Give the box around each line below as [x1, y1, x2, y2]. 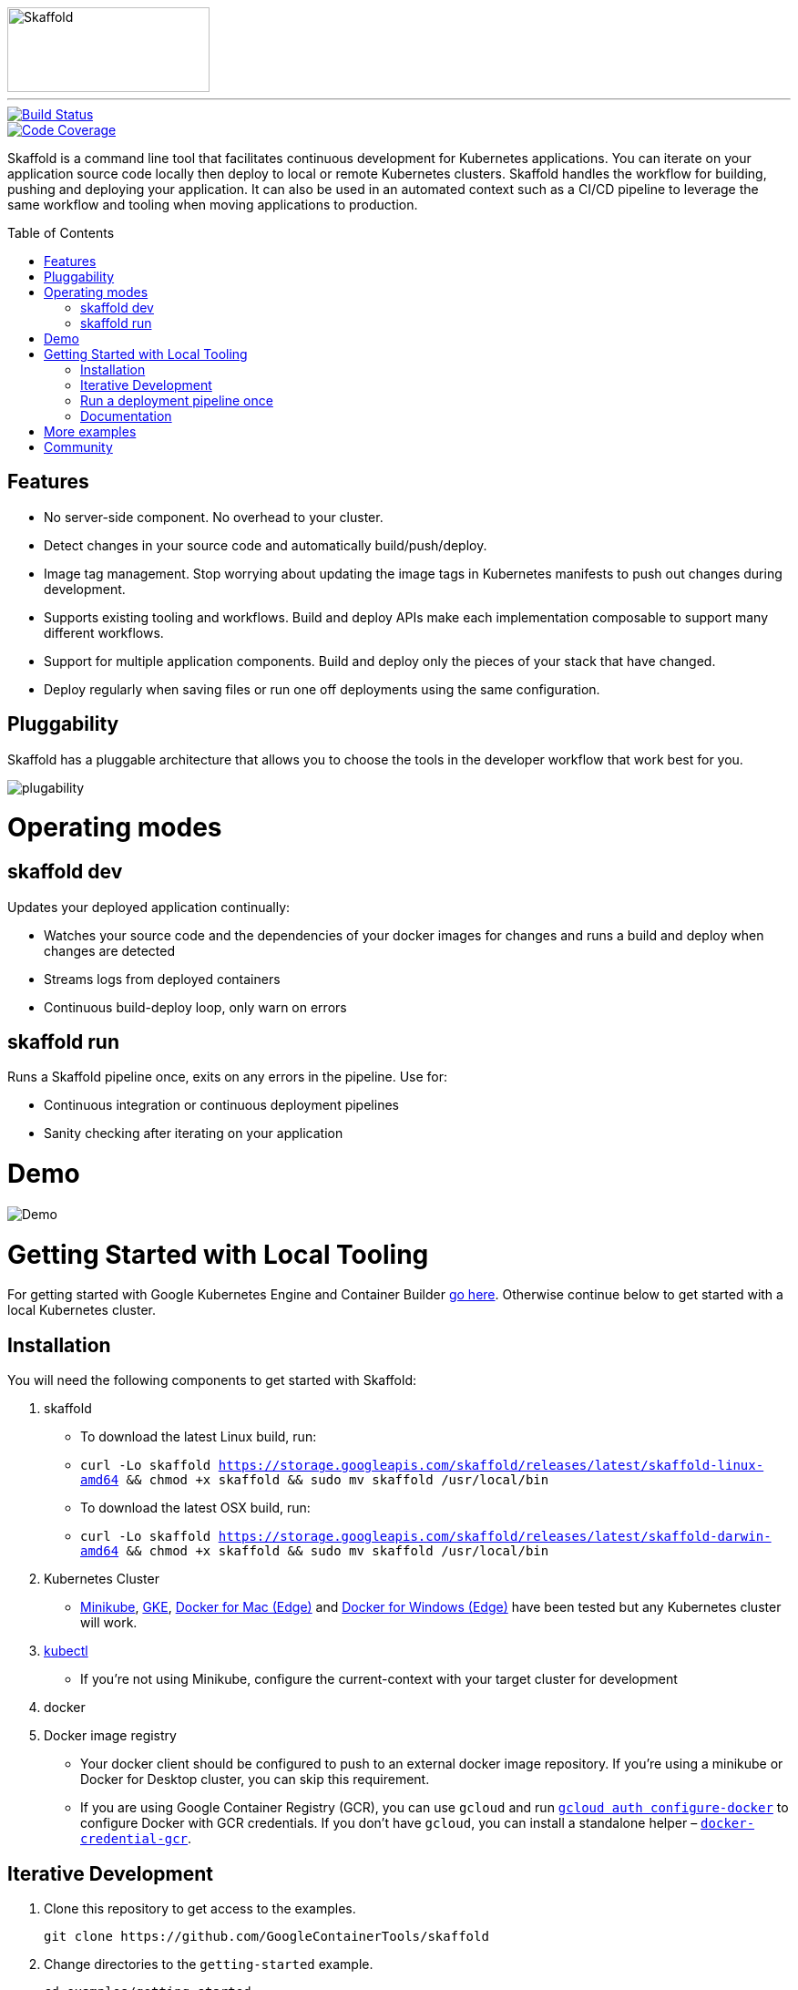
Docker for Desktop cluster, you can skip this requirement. [80, 1771, 430, 1788]
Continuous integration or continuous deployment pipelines [44, 1097, 399, 1113]
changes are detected [44, 942, 175, 959]
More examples [44, 424, 137, 439]
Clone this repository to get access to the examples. [44, 1901, 356, 1917]
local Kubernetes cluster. [7, 1302, 157, 1318]
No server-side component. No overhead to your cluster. [44, 508, 384, 525]
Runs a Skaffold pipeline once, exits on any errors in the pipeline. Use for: [7, 1069, 448, 1085]
